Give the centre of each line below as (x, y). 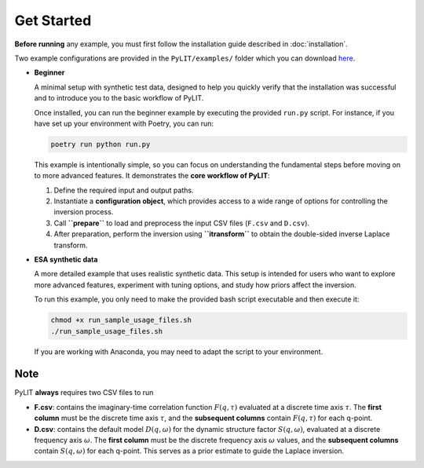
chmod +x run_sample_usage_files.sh (121, 320)
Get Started (53, 20)
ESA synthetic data (66, 259)
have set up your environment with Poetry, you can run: (124, 123)
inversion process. (84, 212)
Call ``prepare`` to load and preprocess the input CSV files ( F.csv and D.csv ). (182, 223)
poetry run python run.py (101, 144)
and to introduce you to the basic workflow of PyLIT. (119, 98)
